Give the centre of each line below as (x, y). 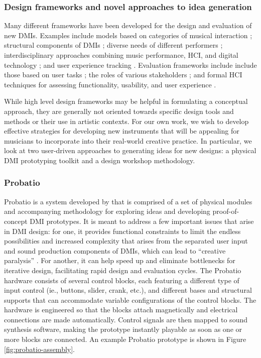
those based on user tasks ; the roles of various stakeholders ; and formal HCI (123, 75)
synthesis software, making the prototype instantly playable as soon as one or (123, 329)
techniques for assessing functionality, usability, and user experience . (110, 84)
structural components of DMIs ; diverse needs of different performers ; (113, 45)
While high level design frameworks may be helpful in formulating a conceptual (126, 101)
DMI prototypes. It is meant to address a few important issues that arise (142, 221)
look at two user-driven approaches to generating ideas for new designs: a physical (130, 150)
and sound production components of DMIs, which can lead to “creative (115, 250)
